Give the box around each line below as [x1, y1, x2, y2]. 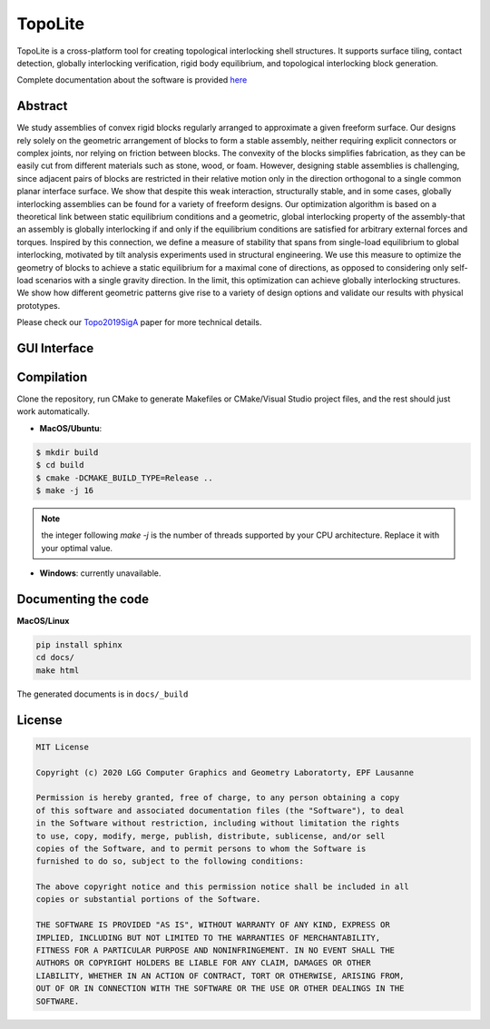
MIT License [35, 741, 90, 752]
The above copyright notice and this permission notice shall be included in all [35, 882, 410, 892]
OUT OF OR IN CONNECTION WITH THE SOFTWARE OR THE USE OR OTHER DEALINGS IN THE [35, 984, 405, 994]
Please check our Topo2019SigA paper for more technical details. [16, 317, 262, 328]
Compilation [16, 369, 88, 385]
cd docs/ [35, 652, 75, 663]
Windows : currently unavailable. [39, 568, 162, 579]
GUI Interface [16, 341, 94, 356]
